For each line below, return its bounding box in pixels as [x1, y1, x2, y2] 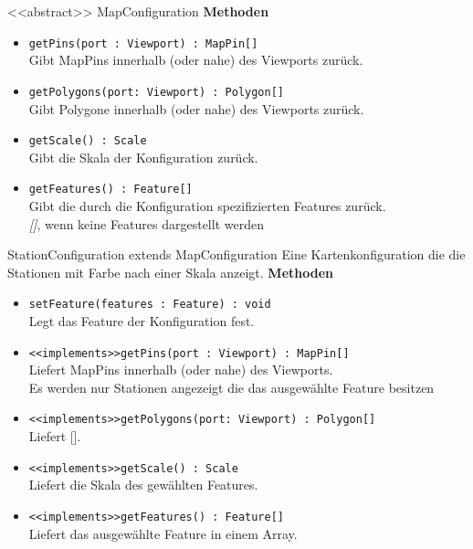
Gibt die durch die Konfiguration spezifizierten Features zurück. [28, 196, 386, 215]
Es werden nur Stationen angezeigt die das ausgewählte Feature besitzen [28, 377, 435, 396]
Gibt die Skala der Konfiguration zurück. [28, 147, 258, 166]
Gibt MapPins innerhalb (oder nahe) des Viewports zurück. [28, 50, 363, 69]
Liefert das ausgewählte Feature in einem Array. [28, 523, 298, 543]
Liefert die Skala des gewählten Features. [28, 475, 258, 494]
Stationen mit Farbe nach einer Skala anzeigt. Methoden [7, 262, 333, 281]
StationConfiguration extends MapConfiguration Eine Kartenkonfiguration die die [7, 245, 466, 264]
